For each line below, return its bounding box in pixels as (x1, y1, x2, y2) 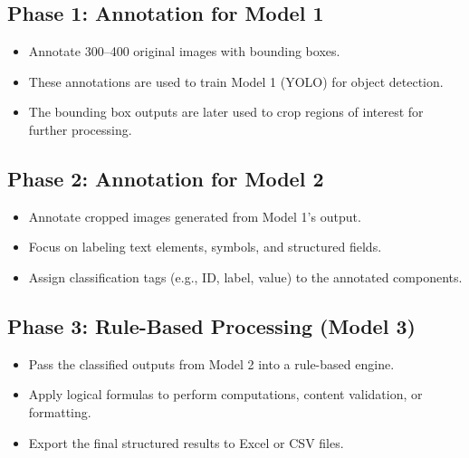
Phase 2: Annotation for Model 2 (7, 164, 324, 192)
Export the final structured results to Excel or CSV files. (28, 433, 344, 452)
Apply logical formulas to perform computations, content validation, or (28, 385, 423, 404)
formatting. (28, 402, 91, 421)
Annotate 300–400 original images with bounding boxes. (28, 42, 340, 61)
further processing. (28, 119, 132, 138)
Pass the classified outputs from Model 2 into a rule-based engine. (28, 354, 395, 373)
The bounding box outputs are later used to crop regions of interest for (28, 102, 424, 121)
